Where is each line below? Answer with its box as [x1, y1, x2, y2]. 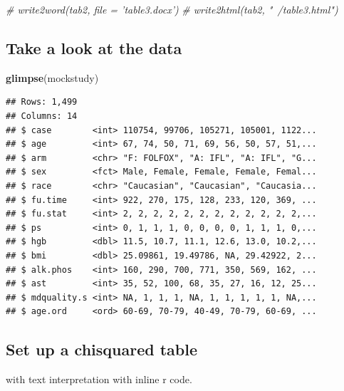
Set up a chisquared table [6, 338, 197, 360]
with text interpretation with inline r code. [6, 372, 192, 387]
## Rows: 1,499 [6, 97, 78, 108]
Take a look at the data [6, 36, 182, 58]
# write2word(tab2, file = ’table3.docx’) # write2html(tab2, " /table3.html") [6, 2, 338, 16]
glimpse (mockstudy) [6, 70, 99, 85]
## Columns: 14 [6, 110, 78, 121]
